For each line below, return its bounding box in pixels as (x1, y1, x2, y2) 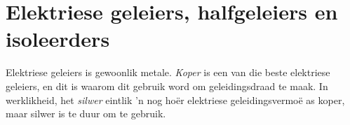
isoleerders (6, 24, 110, 53)
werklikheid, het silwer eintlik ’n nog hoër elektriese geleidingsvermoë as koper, (6, 92, 345, 107)
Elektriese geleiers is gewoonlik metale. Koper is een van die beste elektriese (6, 65, 330, 80)
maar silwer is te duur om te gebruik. (6, 106, 166, 121)
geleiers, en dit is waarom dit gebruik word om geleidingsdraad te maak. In (6, 78, 328, 93)
